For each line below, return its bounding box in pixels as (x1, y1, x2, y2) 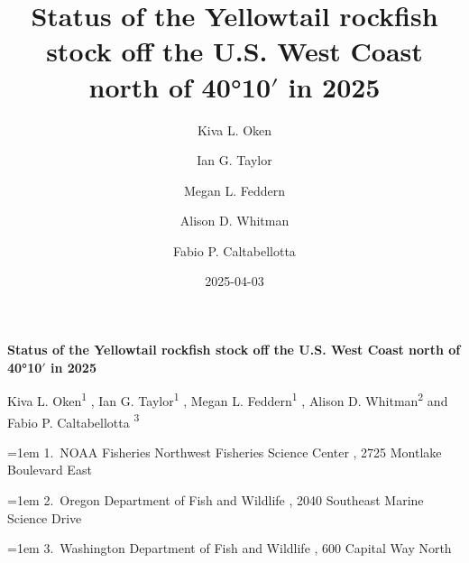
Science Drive (7, 508, 82, 527)
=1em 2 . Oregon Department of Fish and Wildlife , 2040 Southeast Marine (7, 490, 424, 509)
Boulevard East (7, 460, 92, 479)
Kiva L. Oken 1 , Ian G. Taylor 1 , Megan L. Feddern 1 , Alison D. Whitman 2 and (7, 389, 448, 410)
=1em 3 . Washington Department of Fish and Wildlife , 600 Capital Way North (7, 539, 452, 558)
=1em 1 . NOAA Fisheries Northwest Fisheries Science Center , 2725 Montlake (7, 442, 442, 461)
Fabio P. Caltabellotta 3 (7, 410, 140, 431)
